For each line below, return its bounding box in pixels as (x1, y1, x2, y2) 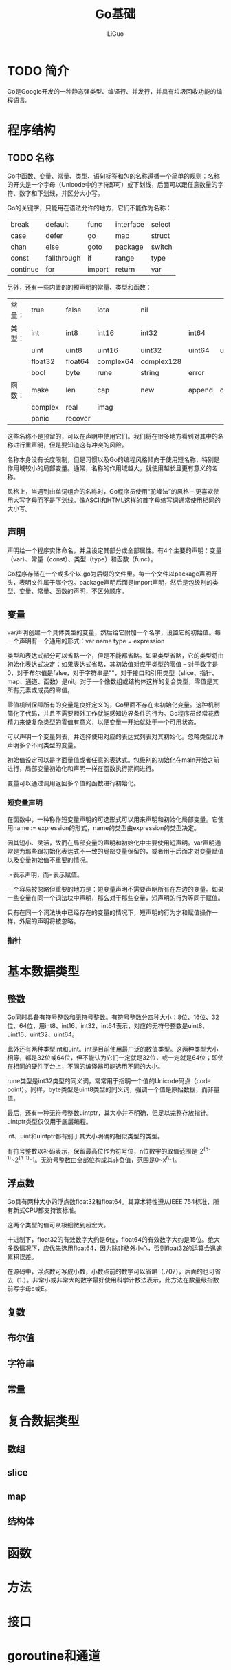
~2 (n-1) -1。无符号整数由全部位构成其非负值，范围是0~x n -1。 (11, 1154, 181, 1164)
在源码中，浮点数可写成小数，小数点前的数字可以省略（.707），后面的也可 (7, 1267, 215, 1276)
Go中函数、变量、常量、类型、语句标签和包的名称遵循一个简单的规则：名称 (7, 172, 220, 180)
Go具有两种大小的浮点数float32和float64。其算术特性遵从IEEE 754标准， (7, 1197, 213, 1205)
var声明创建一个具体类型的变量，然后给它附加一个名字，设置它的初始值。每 (7, 628, 221, 636)
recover (65, 413, 91, 423)
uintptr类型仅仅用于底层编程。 (7, 1117, 92, 1125)
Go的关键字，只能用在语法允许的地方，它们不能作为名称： (7, 203, 172, 212)
